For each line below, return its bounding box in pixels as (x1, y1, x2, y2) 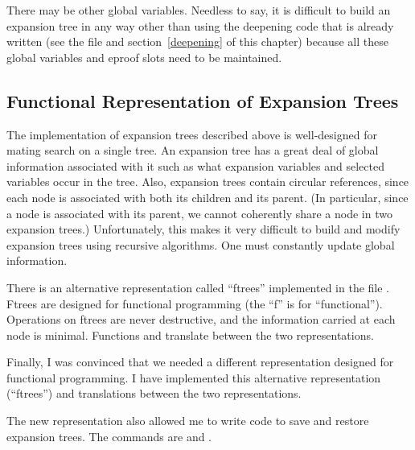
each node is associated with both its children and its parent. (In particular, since (6, 188, 409, 205)
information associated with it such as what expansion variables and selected (6, 157, 384, 174)
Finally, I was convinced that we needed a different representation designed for (6, 353, 394, 370)
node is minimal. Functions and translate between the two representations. (6, 326, 374, 343)
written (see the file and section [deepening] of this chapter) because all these (6, 33, 388, 50)
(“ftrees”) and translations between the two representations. (6, 385, 302, 402)
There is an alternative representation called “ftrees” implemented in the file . (6, 279, 389, 295)
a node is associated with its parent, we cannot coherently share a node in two (6, 204, 392, 221)
